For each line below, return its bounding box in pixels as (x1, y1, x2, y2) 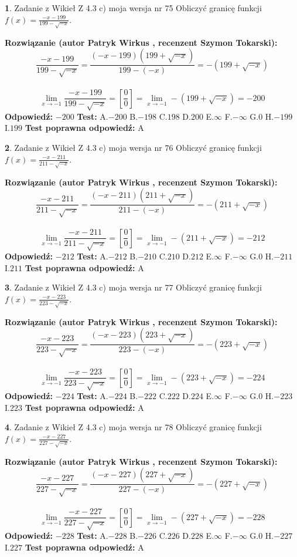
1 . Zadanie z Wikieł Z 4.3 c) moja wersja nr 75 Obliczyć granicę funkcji (5, 2, 262, 13)
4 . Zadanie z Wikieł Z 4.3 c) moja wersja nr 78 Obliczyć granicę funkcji (5, 421, 262, 433)
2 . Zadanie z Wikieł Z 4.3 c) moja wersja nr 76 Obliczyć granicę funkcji (5, 141, 262, 154)
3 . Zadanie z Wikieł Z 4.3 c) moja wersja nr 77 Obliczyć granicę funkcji (5, 281, 262, 293)
